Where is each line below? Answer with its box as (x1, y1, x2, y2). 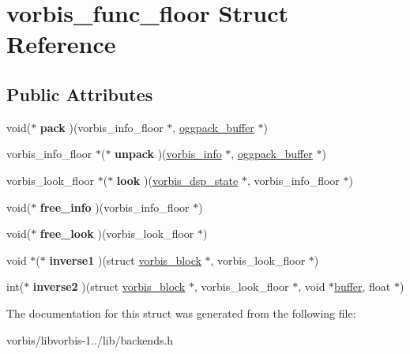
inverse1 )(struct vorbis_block (49, 251, 201, 268)
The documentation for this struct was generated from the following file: (6, 304, 356, 321)
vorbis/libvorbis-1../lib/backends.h (6, 331, 174, 348)
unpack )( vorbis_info (115, 145, 222, 162)
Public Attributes (6, 81, 153, 106)
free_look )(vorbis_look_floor (39, 225, 194, 242)
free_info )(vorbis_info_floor (39, 198, 190, 215)
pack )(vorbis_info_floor (39, 119, 164, 135)
